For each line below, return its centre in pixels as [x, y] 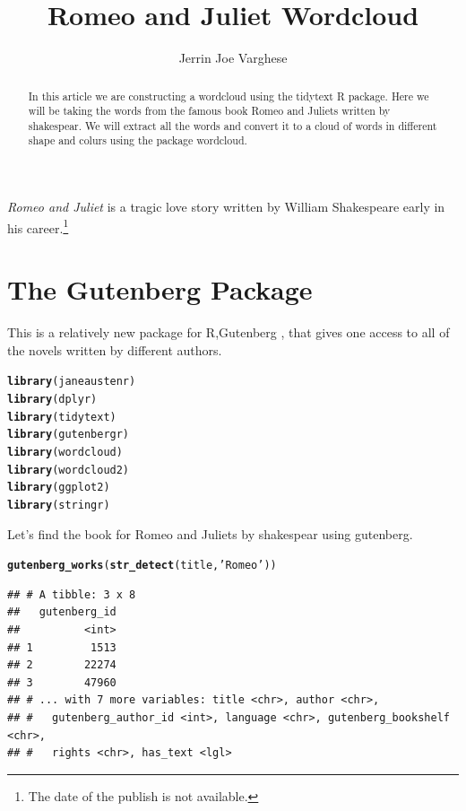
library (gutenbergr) [69, 435]
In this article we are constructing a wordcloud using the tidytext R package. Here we [229, 96]
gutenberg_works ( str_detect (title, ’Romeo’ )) [142, 566]
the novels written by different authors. [115, 349]
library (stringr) [59, 505]
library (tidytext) [62, 417]
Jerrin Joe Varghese [233, 58]
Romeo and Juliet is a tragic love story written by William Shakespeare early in [226, 207]
